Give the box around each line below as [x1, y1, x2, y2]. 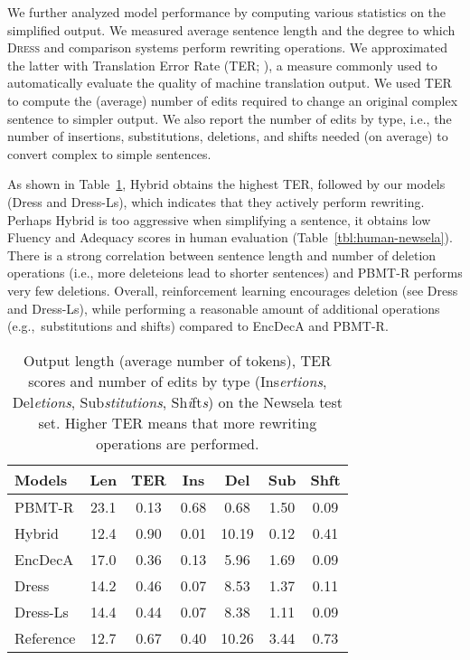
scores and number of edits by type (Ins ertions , [28, 370, 327, 391]
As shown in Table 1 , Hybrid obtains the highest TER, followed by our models [7, 174, 446, 193]
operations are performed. [96, 432, 259, 454]
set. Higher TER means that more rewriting [38, 411, 317, 433]
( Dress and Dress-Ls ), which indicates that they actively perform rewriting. [7, 192, 425, 211]
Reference [14, 627, 76, 648]
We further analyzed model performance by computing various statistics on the [7, 3, 446, 21]
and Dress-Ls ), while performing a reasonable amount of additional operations [7, 298, 440, 317]
